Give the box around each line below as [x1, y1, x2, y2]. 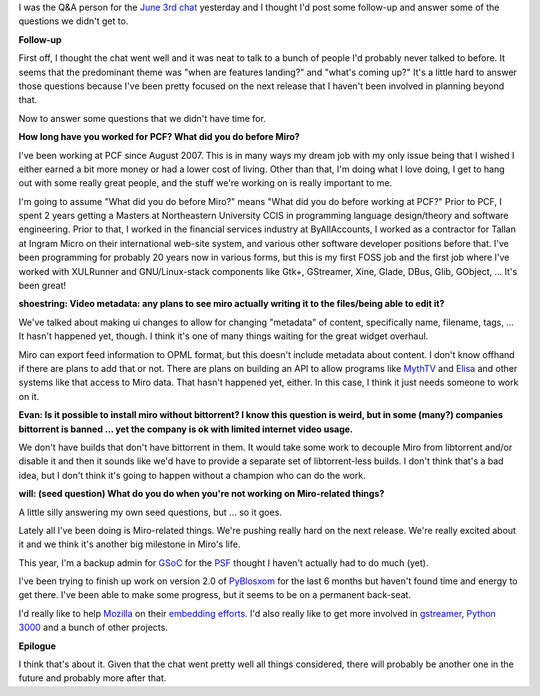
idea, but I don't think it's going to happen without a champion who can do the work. [18, 469, 366, 481]
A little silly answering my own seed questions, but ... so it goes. [18, 506, 282, 518]
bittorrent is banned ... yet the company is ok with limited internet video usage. [18, 423, 354, 435]
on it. [18, 390, 40, 402]
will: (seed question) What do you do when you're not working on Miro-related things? [18, 488, 385, 500]
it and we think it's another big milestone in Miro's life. [18, 538, 241, 550]
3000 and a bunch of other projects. [18, 621, 169, 634]
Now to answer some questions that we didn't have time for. [18, 112, 267, 124]
